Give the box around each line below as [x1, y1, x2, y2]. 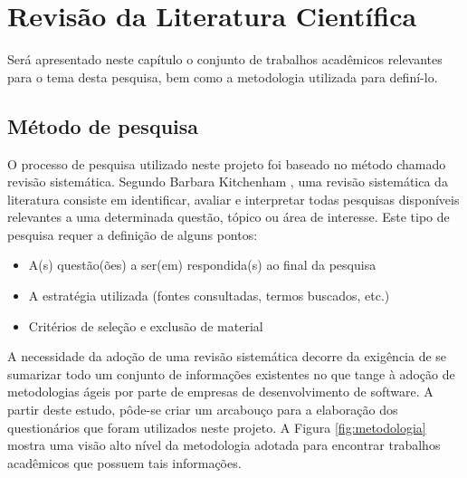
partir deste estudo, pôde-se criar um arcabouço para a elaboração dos [7, 400, 398, 419]
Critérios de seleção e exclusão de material [28, 316, 263, 335]
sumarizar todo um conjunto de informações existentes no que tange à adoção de [7, 364, 455, 383]
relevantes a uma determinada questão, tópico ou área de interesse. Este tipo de [7, 207, 450, 226]
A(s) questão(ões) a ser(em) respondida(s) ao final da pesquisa [28, 255, 376, 274]
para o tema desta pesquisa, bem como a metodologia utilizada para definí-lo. [7, 67, 438, 86]
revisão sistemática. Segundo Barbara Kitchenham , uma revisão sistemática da [7, 172, 448, 191]
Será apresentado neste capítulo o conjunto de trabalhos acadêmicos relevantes [7, 50, 443, 69]
